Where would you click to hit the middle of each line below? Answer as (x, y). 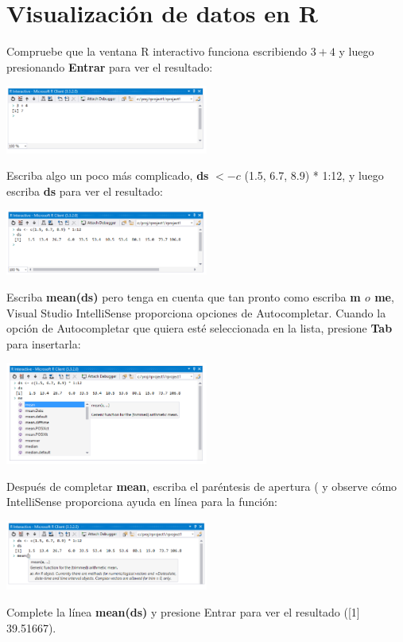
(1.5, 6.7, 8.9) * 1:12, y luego (314, 175)
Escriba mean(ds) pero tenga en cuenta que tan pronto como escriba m (184, 296)
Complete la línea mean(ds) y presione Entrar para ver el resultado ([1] (183, 611)
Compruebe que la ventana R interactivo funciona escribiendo (157, 51)
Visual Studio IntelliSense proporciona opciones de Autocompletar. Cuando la (196, 312)
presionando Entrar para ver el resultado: (110, 66)
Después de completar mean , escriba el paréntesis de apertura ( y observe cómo (202, 486)
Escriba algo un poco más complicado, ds (108, 175)
